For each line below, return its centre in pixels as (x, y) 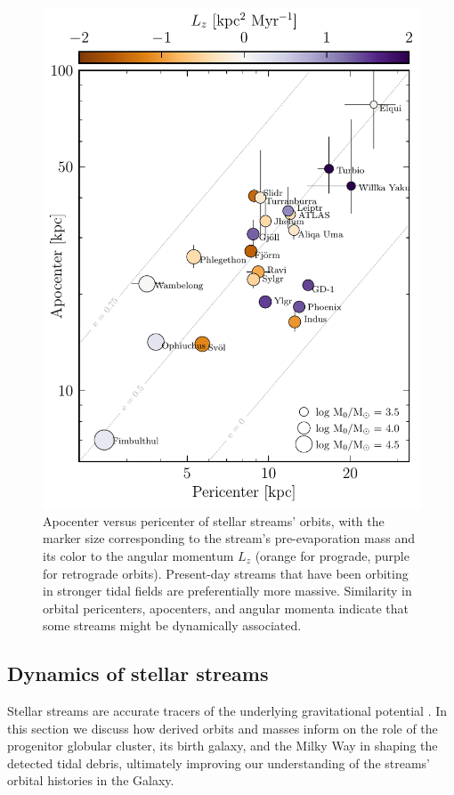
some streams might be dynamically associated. (172, 625)
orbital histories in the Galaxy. (91, 780)
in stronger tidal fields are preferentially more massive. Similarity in (227, 591)
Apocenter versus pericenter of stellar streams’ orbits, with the (214, 520)
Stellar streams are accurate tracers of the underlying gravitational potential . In (227, 711)
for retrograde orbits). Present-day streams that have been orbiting (226, 573)
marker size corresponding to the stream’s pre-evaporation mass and (229, 538)
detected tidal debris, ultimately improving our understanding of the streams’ (219, 763)
